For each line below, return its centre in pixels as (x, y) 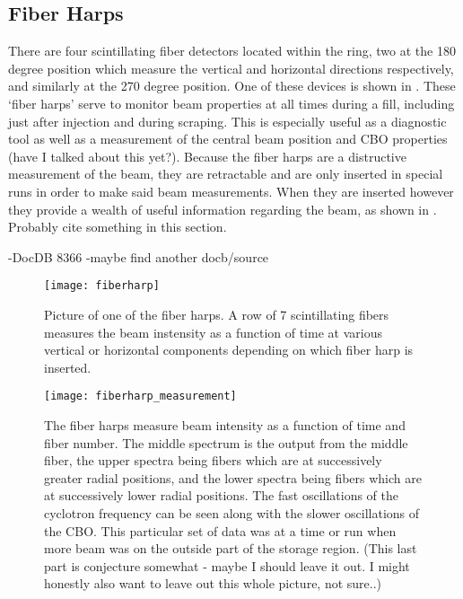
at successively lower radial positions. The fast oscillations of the (221, 495)
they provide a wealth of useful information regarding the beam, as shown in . (223, 209)
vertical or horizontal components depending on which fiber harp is (229, 350)
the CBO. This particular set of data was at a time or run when (220, 530)
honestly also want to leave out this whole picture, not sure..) (213, 583)
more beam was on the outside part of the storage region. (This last (231, 548)
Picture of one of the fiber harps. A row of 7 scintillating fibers (217, 314)
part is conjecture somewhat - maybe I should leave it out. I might (227, 565)
